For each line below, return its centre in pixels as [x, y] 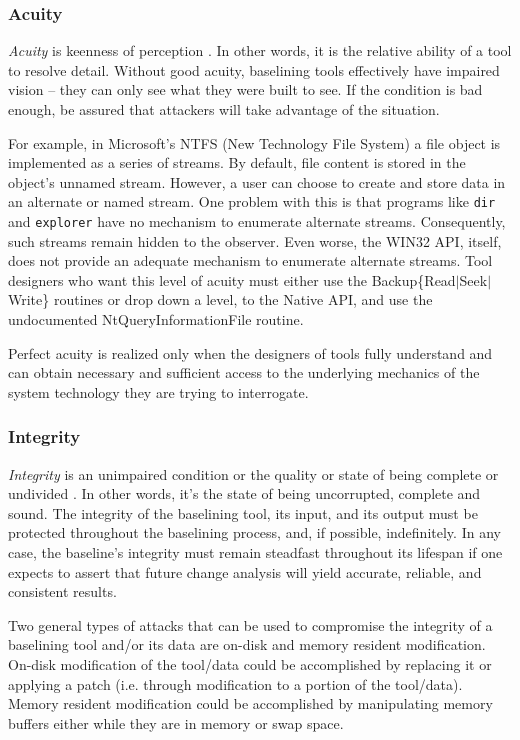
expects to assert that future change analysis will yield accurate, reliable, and [245, 571]
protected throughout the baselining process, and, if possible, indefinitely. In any [254, 532]
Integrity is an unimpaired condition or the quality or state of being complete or [253, 473]
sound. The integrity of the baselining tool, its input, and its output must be [243, 512]
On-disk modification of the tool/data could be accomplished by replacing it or [250, 664]
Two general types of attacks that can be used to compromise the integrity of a [250, 624]
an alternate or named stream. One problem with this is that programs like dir [252, 201]
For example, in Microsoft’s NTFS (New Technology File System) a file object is [254, 142]
